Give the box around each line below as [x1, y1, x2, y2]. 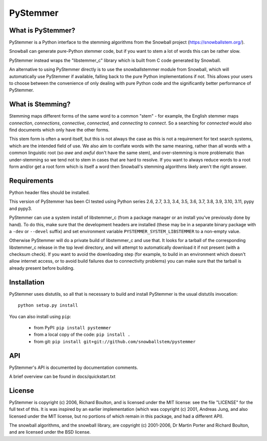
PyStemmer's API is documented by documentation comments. [9, 364, 138, 370]
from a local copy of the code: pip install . [34, 331, 131, 338]
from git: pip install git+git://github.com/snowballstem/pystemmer [34, 338, 196, 344]
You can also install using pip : [9, 314, 71, 320]
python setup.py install [18, 303, 78, 308]
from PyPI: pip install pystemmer [34, 324, 111, 330]
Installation [9, 278, 44, 286]
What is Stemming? [9, 100, 71, 109]
